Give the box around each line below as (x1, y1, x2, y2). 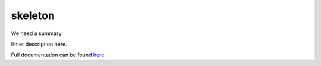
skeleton (11, 9, 55, 22)
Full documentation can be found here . (11, 51, 106, 59)
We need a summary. (11, 30, 63, 37)
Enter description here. (11, 40, 68, 48)
